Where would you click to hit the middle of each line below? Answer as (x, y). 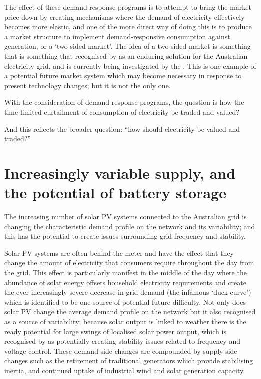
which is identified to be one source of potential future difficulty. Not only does (125, 302)
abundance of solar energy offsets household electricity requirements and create (125, 282)
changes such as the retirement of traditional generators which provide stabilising (129, 361)
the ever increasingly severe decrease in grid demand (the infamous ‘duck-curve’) (128, 292)
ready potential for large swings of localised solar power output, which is (115, 331)
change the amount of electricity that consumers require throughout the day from (129, 263)
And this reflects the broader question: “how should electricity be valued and (122, 128)
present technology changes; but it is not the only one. (87, 85)
